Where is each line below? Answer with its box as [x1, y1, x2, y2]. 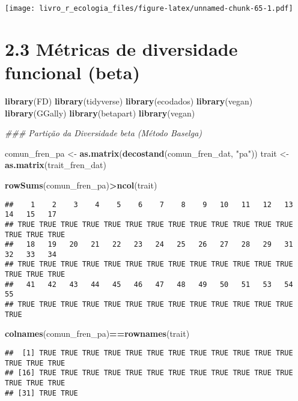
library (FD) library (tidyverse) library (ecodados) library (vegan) [5, 94, 253, 107]
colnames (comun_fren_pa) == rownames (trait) [5, 327, 190, 340]
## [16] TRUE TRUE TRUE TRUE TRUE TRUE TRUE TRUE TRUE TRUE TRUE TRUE [5, 369, 293, 378]
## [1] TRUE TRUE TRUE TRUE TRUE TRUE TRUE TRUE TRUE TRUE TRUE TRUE [5, 349, 293, 357]
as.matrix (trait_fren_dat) [5, 158, 106, 171]
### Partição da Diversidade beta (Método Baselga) [5, 127, 202, 139]
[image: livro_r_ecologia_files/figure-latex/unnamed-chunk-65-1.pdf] [5, 4, 293, 13]
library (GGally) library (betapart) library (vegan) [5, 106, 195, 119]
